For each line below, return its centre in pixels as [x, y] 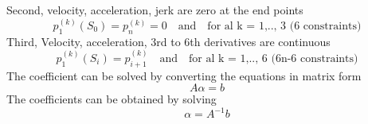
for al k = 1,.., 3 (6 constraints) [284, 27]
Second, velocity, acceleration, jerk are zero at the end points [155, 10]
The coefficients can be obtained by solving [112, 99]
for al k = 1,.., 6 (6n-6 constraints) [274, 58]
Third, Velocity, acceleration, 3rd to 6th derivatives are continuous [168, 41]
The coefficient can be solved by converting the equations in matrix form [184, 75]
